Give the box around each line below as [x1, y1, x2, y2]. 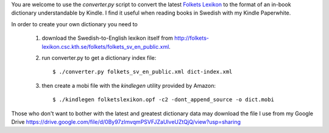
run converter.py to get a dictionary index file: [41, 54, 157, 61]
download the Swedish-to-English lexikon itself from [41, 34, 174, 42]
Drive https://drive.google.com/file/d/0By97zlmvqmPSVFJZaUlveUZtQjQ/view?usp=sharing [11, 118, 241, 125]
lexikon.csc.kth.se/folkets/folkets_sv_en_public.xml [41, 43, 169, 50]
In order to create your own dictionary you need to [11, 20, 138, 27]
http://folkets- [174, 34, 210, 42]
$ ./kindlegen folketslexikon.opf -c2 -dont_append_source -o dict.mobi [52, 96, 274, 103]
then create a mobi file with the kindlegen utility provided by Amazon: [41, 82, 216, 89]
